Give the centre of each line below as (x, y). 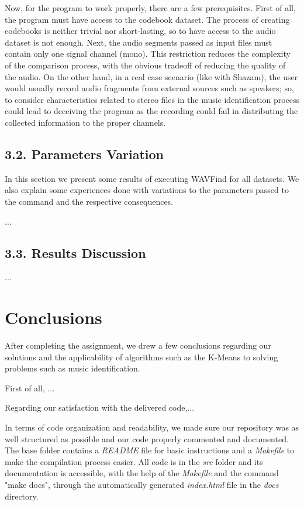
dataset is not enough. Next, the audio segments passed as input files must (139, 42)
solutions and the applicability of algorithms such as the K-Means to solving (141, 357)
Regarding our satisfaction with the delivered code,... (100, 407)
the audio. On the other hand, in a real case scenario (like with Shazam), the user (151, 76)
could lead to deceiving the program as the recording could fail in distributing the (151, 111)
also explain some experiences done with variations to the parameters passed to (147, 190)
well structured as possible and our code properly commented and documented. (147, 438)
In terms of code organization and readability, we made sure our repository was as (152, 427)
